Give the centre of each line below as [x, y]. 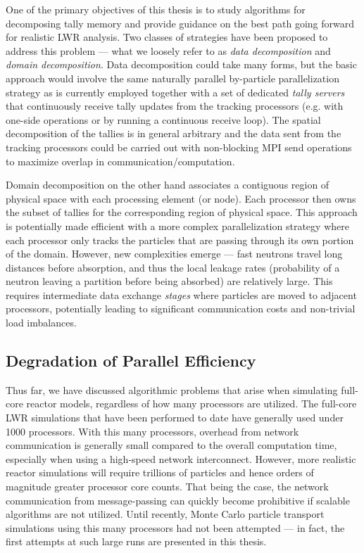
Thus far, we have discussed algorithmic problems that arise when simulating [172, 389]
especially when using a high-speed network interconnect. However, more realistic [181, 458]
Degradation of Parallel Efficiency [131, 361]
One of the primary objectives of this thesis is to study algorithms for [156, 9]
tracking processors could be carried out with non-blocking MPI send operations [179, 147]
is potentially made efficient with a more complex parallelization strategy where [177, 225]
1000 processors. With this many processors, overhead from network [152, 431]
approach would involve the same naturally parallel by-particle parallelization [172, 78]
